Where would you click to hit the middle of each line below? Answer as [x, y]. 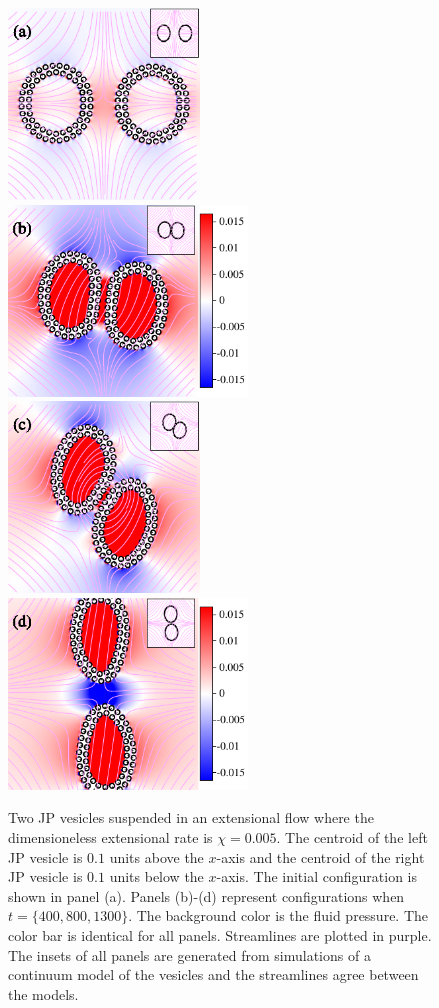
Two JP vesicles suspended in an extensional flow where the [191, 817]
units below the [156, 876]
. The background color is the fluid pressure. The [278, 915]
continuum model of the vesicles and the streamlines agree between [213, 974]
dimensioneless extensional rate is [110, 836]
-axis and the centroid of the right [320, 856]
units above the [156, 856]
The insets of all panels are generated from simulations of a [189, 954]
